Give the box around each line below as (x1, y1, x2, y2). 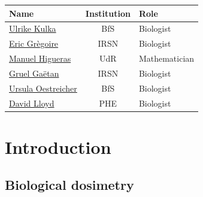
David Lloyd (9, 96, 54, 109)
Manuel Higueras (9, 52, 71, 65)
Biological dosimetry (5, 175, 134, 194)
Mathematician (138, 52, 195, 65)
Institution (85, 7, 131, 19)
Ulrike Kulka (9, 22, 56, 35)
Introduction (5, 134, 111, 159)
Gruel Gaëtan (9, 66, 59, 79)
